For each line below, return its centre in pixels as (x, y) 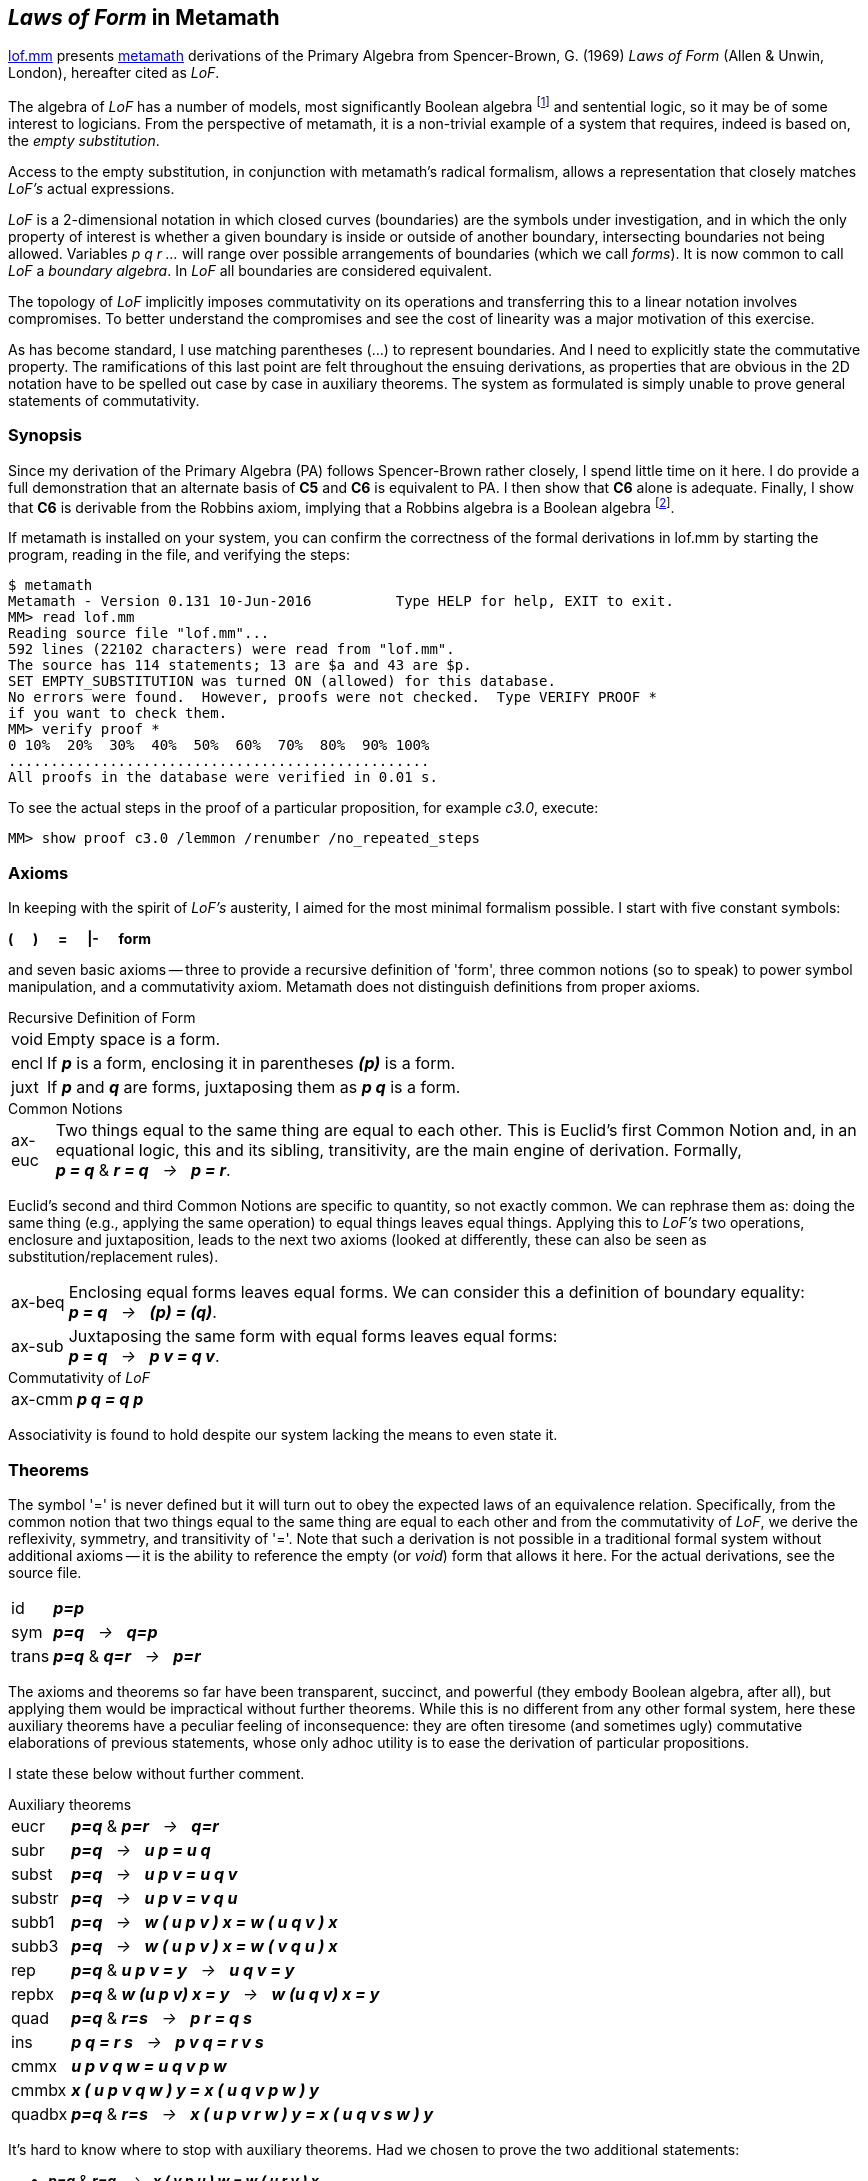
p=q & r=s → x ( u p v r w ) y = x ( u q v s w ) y (252, 2113)
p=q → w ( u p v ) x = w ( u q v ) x (204, 1921)
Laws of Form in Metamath (144, 17)
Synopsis (45, 435)
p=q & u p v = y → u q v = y (183, 1969)
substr (35, 1897)
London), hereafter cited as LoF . (114, 73)
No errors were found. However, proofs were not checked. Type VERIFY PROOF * (333, 697)
